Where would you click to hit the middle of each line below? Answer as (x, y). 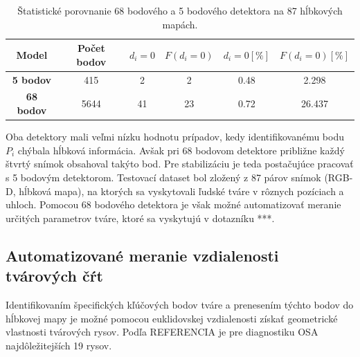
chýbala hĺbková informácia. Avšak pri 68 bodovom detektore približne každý (181, 150)
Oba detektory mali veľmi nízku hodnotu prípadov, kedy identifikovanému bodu (175, 137)
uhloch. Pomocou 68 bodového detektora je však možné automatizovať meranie (173, 204)
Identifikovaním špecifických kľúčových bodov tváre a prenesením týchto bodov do (180, 304)
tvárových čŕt (54, 276)
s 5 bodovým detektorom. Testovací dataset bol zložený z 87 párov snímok (163, 177)
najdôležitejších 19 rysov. (59, 345)
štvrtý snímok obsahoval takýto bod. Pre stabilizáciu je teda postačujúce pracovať (180, 164)
